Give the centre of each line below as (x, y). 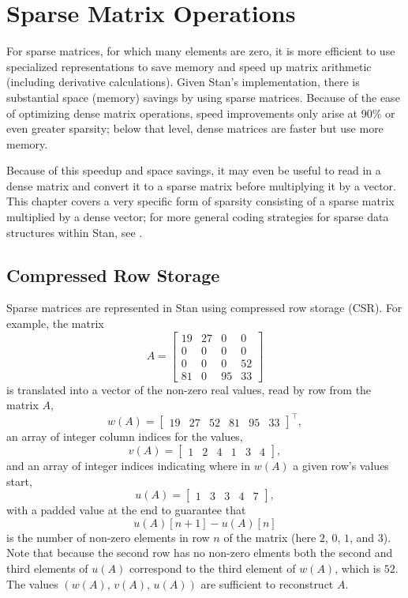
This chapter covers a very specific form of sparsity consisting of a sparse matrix (200, 201)
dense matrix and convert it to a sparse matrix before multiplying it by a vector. (201, 185)
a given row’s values (341, 466)
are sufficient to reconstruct (267, 583)
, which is (358, 568)
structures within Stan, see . (75, 232)
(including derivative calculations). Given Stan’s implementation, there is (183, 82)
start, (19, 481)
